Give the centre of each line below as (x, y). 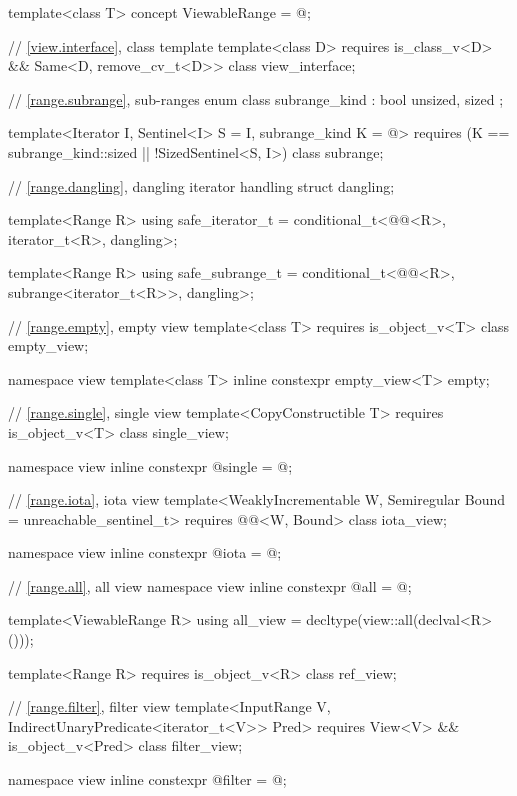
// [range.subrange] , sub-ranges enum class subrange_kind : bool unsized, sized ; (256, 98)
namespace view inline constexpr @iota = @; (145, 552)
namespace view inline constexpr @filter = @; (147, 779)
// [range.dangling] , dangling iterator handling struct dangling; (201, 185)
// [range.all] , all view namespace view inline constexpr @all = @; (210, 585)
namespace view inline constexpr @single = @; (150, 465)
